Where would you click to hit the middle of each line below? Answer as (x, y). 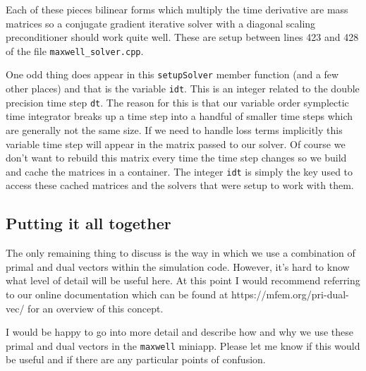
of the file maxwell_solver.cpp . (75, 50)
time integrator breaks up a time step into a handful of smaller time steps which (179, 116)
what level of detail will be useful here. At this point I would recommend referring (183, 280)
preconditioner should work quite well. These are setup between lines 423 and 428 (182, 37)
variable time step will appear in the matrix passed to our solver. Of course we (176, 144)
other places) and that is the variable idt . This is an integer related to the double (183, 89)
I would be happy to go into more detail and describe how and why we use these (179, 332)
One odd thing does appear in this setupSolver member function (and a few (172, 74)
